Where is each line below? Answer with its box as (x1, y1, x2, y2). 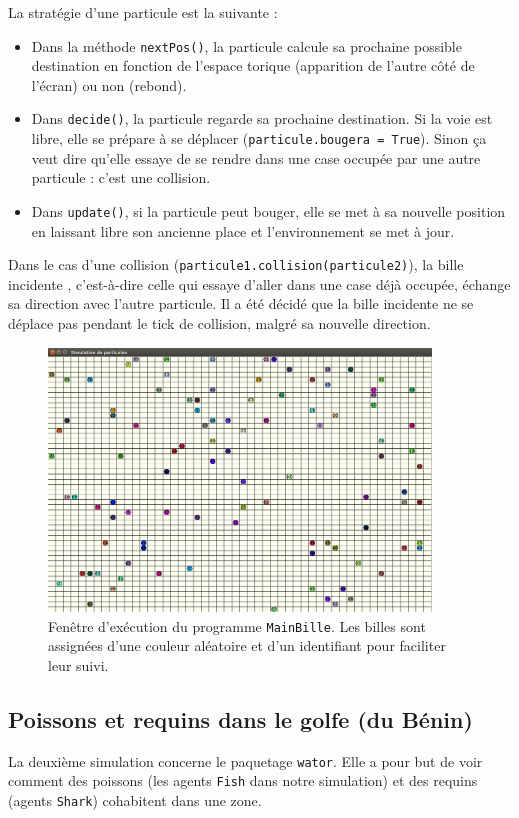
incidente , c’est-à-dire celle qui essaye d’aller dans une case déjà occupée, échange (8, 273, 511, 294)
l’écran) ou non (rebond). (31, 74, 187, 95)
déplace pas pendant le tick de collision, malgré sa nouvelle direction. (8, 313, 431, 334)
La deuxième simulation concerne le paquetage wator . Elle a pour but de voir (8, 750, 483, 771)
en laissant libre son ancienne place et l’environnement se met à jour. (31, 220, 455, 241)
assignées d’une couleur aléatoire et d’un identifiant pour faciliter (48, 635, 446, 656)
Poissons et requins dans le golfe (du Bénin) (8, 704, 473, 735)
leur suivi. (48, 655, 109, 676)
